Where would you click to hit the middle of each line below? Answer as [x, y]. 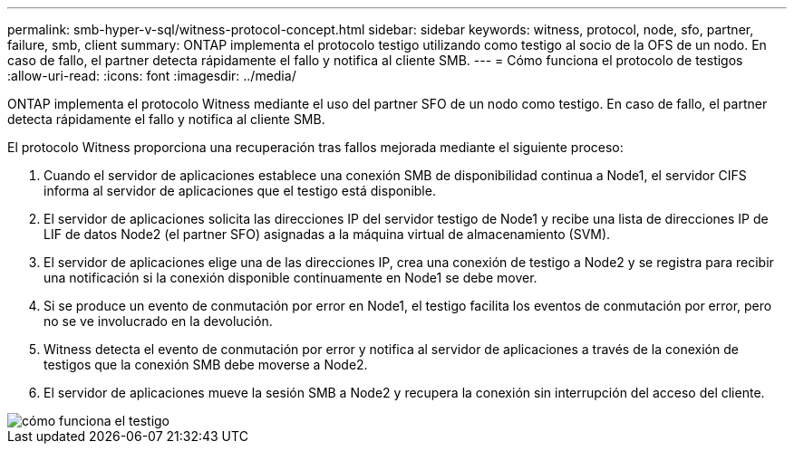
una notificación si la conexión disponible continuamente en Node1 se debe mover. [290, 278]
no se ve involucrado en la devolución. [158, 321]
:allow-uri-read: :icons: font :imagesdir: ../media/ [152, 76]
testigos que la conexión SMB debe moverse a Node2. [206, 365]
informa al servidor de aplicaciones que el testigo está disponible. [240, 191]
